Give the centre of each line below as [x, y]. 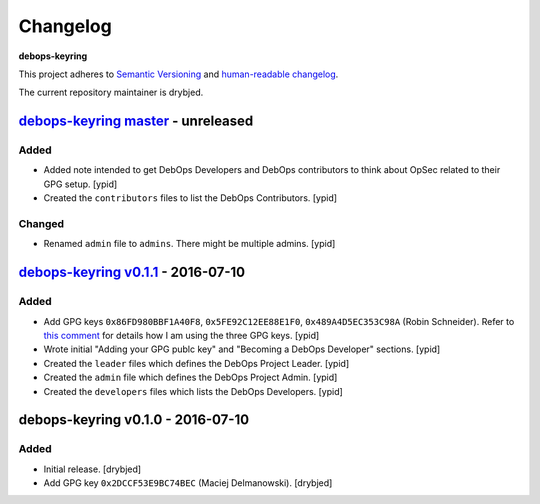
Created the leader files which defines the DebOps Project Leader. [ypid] [196, 363]
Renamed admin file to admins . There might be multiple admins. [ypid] [189, 244]
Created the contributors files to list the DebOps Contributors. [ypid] [190, 198]
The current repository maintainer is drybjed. [111, 92]
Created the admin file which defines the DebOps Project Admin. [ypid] [190, 377]
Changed [41, 224]
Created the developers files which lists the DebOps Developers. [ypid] [193, 391]
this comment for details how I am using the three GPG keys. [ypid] [181, 335]
